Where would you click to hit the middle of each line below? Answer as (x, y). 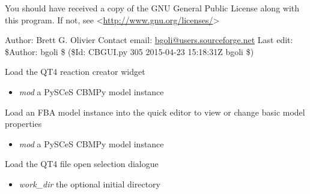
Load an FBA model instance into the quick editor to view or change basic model (155, 112)
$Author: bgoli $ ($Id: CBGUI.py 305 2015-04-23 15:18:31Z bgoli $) (129, 51)
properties (23, 124)
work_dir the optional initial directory (90, 184)
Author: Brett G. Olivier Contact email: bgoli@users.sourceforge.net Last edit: (149, 40)
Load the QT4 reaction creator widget (75, 72)
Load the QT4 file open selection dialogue (82, 164)
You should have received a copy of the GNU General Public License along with (152, 8)
